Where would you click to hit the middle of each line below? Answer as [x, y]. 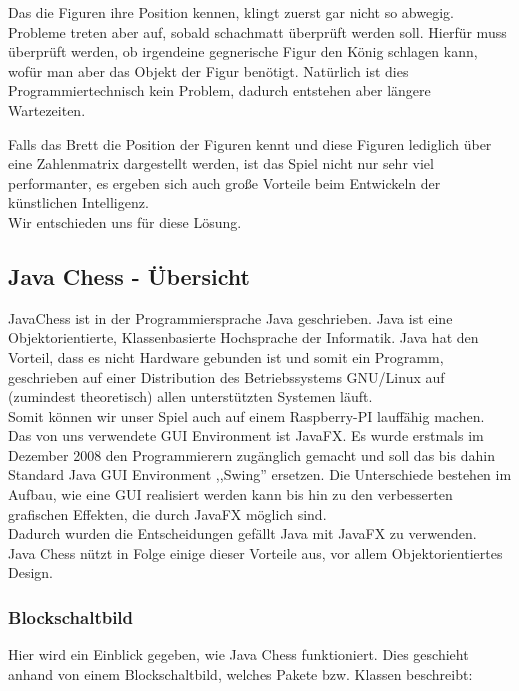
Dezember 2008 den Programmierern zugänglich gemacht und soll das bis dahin [251, 454]
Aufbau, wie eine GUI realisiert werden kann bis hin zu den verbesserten [230, 494]
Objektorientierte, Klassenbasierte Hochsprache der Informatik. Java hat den [243, 337]
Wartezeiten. [47, 109]
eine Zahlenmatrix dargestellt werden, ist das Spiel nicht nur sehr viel [221, 163]
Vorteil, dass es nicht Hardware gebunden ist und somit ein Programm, [226, 356]
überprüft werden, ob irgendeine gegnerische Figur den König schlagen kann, [243, 51]
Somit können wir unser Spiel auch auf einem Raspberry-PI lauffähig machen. [246, 415]
